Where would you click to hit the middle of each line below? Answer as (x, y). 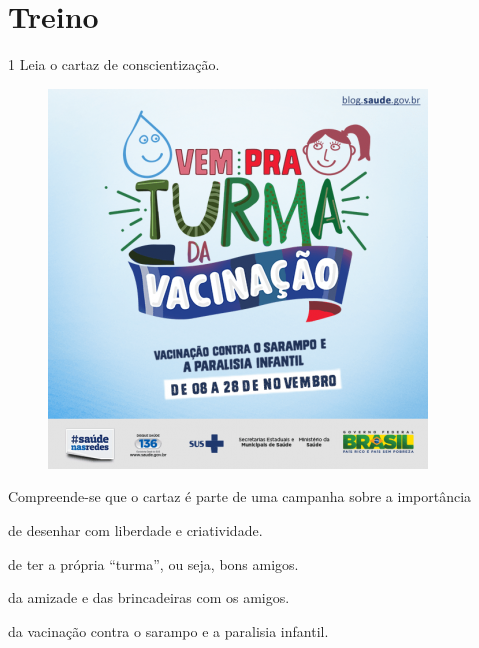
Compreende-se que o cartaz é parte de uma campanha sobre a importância (240, 496)
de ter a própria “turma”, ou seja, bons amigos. (153, 563)
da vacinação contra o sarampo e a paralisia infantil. (168, 630)
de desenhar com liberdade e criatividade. (135, 529)
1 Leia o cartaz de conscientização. (114, 64)
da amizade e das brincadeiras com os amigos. (149, 597)
